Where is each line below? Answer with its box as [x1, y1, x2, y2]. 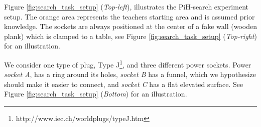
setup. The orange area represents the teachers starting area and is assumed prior [4, 11, 255, 21]
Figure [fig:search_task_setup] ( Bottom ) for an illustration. [4, 88, 187, 99]
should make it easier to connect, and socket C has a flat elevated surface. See [4, 78, 243, 89]
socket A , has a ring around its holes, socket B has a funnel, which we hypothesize [4, 69, 256, 79]
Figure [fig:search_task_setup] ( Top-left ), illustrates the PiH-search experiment [4, 1, 248, 11]
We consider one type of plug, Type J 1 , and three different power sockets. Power [4, 57, 251, 69]
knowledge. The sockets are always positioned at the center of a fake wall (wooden [4, 21, 257, 31]
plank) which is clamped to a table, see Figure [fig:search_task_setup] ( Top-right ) [4, 30, 257, 41]
